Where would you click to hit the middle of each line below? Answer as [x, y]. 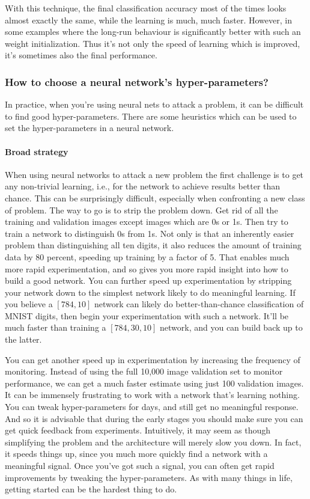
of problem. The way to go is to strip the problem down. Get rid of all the [141, 210]
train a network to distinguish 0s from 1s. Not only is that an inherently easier [150, 233]
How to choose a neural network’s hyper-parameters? [137, 81]
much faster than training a [56, 327]
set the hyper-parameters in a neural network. [90, 128]
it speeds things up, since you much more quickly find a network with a [136, 454]
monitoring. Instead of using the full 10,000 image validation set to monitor [144, 371]
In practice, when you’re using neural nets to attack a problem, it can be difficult [154, 104]
